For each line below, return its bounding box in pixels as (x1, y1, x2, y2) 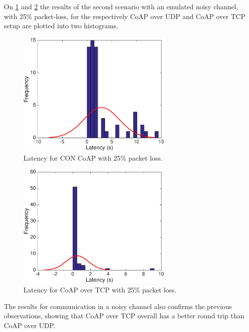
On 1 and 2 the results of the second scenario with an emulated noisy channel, (4, 1, 238, 11)
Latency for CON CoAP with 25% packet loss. (23, 152, 163, 163)
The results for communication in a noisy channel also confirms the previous (4, 301, 232, 311)
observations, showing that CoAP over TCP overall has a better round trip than (4, 311, 245, 321)
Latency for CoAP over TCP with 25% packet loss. (23, 285, 177, 295)
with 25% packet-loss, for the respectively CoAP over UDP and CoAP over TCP (4, 11, 246, 21)
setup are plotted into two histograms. (4, 21, 119, 31)
